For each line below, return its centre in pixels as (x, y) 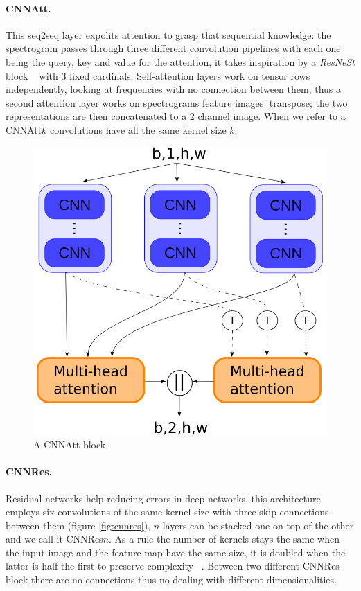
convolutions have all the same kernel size (138, 129)
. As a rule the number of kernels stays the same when (224, 539)
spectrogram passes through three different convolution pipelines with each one (173, 48)
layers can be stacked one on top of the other (258, 525)
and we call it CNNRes (54, 539)
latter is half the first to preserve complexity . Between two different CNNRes (173, 566)
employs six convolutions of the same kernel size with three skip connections (167, 512)
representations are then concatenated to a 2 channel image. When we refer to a (176, 116)
